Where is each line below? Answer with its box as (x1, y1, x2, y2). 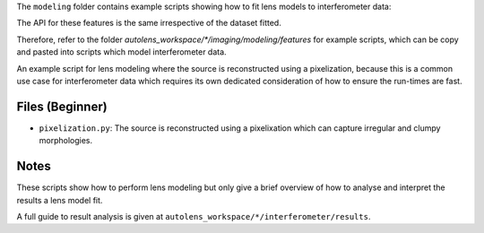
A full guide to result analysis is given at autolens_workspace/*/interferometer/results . (16, 211, 371, 221)
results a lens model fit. (16, 194, 103, 205)
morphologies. (39, 135, 93, 146)
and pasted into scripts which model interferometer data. (16, 47, 228, 57)
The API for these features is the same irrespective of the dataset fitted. (16, 18, 281, 29)
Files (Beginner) (16, 99, 108, 114)
